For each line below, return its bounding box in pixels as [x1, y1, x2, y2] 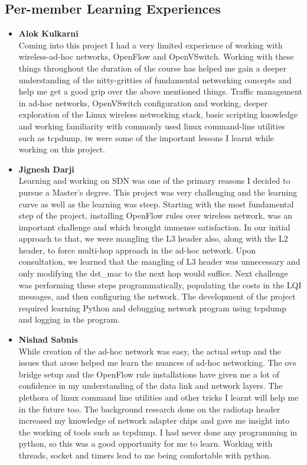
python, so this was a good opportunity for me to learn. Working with [18, 437, 273, 450]
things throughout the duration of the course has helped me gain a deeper [18, 61, 287, 74]
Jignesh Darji [18, 162, 74, 175]
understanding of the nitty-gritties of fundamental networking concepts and [18, 73, 292, 86]
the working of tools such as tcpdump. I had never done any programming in [18, 425, 298, 438]
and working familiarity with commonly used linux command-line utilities [18, 119, 285, 132]
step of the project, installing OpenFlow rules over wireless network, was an [18, 209, 293, 222]
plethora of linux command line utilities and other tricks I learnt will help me [18, 391, 299, 404]
